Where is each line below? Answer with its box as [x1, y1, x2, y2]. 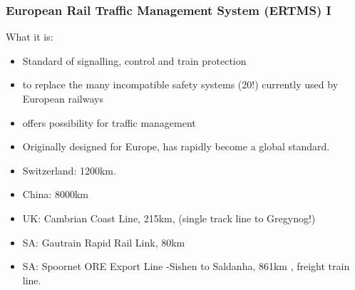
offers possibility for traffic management [22, 115, 196, 130]
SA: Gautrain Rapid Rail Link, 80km [22, 234, 185, 249]
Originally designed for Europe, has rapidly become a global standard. [22, 139, 330, 154]
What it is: [6, 29, 53, 44]
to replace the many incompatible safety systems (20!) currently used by [22, 77, 339, 92]
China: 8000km [22, 187, 88, 202]
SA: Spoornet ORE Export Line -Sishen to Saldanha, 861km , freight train [22, 259, 350, 274]
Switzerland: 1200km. [22, 162, 116, 177]
